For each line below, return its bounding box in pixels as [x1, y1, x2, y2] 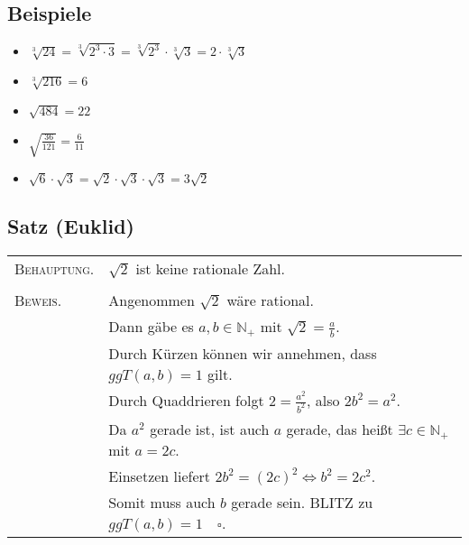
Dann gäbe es [108, 316, 194, 337]
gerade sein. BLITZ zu [231, 491, 373, 513]
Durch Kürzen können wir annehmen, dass [108, 342, 377, 364]
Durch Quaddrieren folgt [108, 389, 264, 411]
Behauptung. [14, 258, 95, 279]
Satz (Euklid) [7, 212, 134, 240]
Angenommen [108, 290, 195, 310]
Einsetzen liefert [108, 465, 211, 486]
